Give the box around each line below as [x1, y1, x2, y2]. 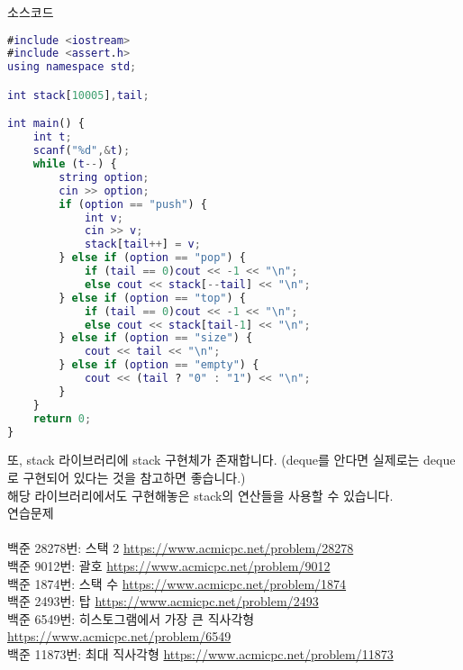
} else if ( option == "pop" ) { [59, 251, 246, 265]
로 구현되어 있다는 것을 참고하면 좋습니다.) [7, 468, 246, 486]
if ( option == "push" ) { [59, 197, 207, 211]
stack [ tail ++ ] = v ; [84, 238, 201, 251]
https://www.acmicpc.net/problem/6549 [7, 627, 231, 646]
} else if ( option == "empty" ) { [59, 358, 259, 372]
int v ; [84, 211, 123, 224]
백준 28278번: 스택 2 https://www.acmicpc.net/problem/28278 [7, 539, 354, 557]
